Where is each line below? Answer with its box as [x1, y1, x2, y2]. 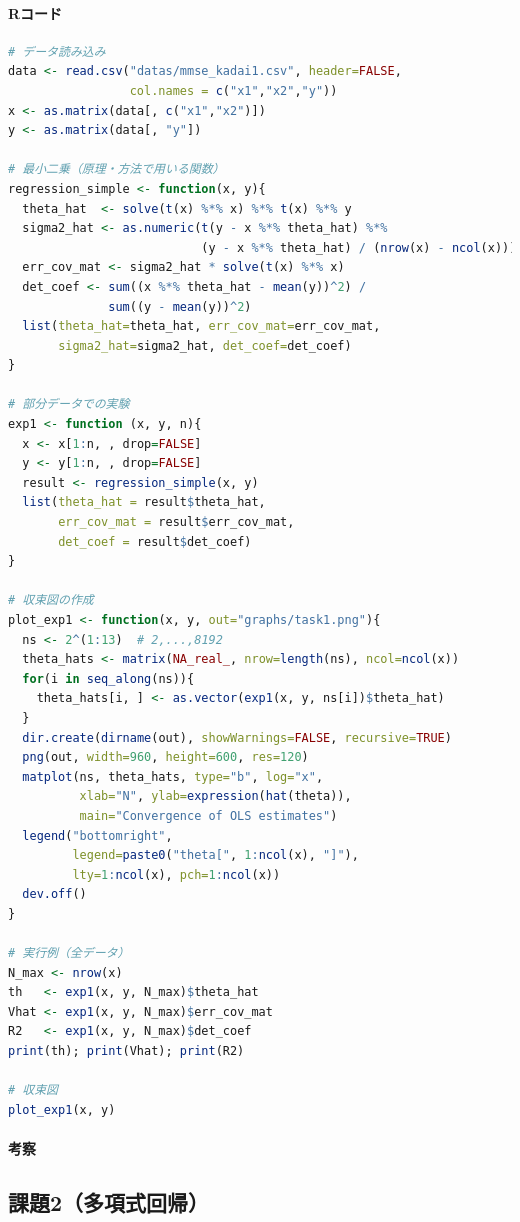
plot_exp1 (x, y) [8, 1102, 116, 1117]
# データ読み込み [8, 44, 106, 59]
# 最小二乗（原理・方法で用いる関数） [8, 162, 225, 177]
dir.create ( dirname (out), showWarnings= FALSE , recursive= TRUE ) [22, 730, 452, 745]
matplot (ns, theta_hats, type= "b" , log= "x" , [22, 769, 324, 784]
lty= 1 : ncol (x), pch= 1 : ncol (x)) [72, 867, 281, 882]
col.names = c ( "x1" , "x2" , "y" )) [129, 83, 338, 98]
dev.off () [22, 887, 87, 902]
